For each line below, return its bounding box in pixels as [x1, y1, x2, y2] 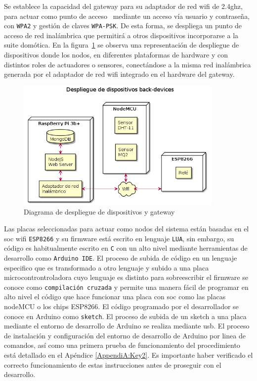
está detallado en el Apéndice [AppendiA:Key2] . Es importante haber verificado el [4, 350, 253, 360]
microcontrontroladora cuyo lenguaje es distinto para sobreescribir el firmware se [4, 272, 248, 282]
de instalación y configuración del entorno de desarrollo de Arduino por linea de [4, 330, 246, 340]
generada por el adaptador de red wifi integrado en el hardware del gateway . [4, 69, 235, 79]
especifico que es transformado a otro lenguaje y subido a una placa [4, 262, 209, 272]
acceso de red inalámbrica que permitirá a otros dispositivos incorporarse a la [4, 30, 239, 40]
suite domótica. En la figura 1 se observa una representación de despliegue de [4, 40, 239, 50]
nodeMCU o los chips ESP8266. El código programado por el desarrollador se [4, 301, 239, 311]
